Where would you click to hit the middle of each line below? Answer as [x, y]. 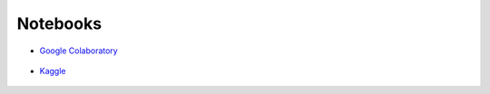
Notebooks [59, 23]
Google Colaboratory [78, 51]
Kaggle [53, 70]
